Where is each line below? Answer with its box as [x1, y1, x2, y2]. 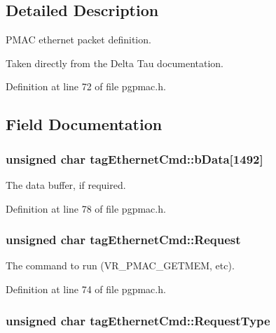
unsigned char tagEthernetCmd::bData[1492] [6, 150, 263, 167]
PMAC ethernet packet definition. [6, 32, 151, 47]
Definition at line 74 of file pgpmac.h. [6, 281, 166, 296]
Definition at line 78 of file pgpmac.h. [6, 201, 166, 215]
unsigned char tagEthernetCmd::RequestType [6, 311, 270, 329]
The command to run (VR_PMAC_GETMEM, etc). [6, 258, 235, 273]
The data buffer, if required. [6, 177, 126, 192]
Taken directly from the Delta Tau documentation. [6, 55, 224, 70]
